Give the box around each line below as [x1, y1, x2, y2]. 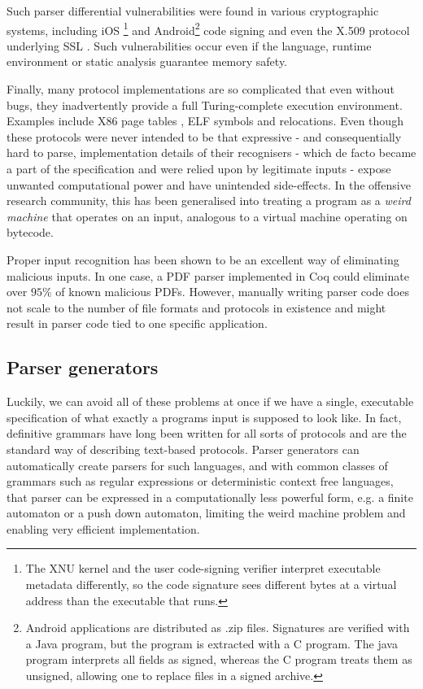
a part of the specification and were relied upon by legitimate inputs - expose [7, 160, 391, 177]
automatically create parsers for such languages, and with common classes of [7, 456, 388, 473]
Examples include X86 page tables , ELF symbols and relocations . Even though [7, 112, 403, 129]
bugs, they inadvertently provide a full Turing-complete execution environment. [7, 96, 403, 113]
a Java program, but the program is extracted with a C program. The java [25, 634, 398, 652]
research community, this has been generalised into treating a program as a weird [7, 192, 411, 209]
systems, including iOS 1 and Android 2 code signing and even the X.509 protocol [7, 19, 410, 38]
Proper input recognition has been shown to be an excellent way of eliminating [7, 251, 399, 268]
